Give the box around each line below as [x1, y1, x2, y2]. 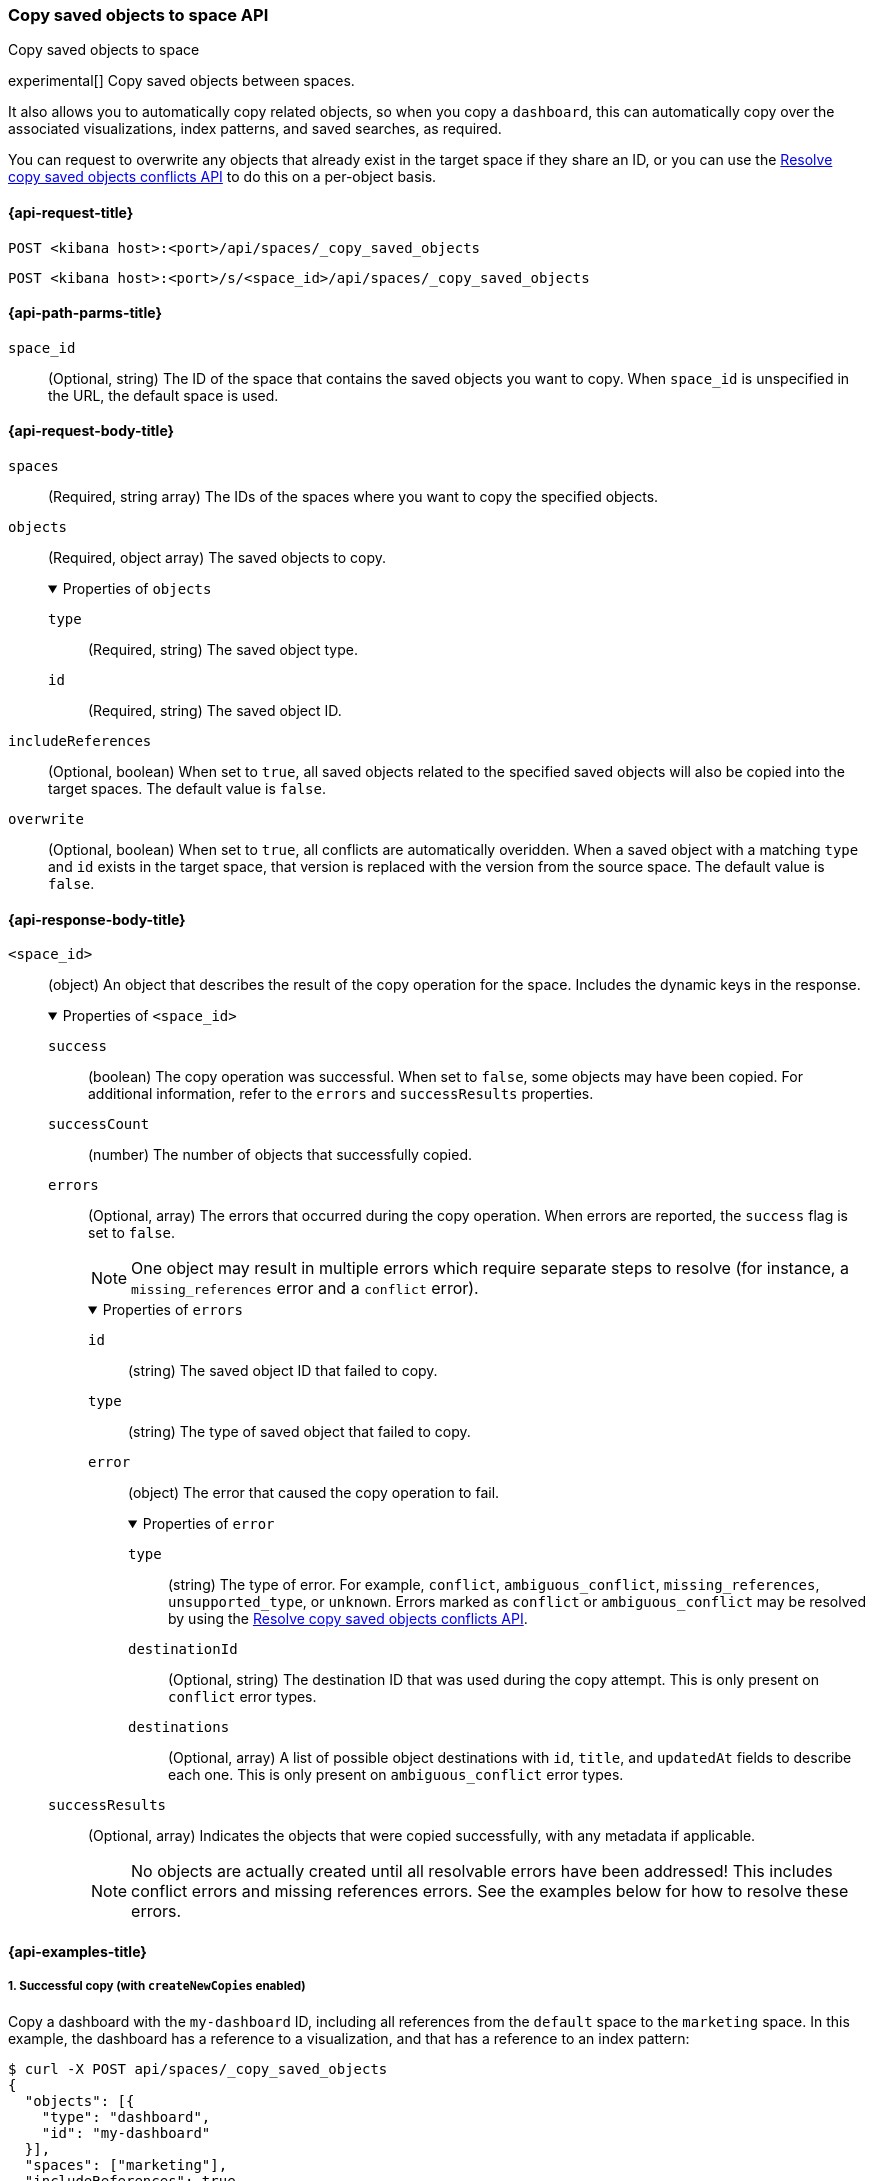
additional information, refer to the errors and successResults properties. [88, 1085, 594, 1103]
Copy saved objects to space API [8, 5, 269, 25]
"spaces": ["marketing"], [24, 2156, 228, 2173]
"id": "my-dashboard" [41, 2124, 211, 2141]
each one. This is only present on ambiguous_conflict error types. [168, 1766, 624, 1784]
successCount [48, 1116, 150, 1133]
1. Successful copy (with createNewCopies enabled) [8, 1979, 306, 1994]
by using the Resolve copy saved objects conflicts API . [168, 1610, 528, 1628]
